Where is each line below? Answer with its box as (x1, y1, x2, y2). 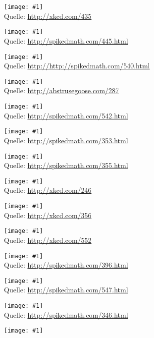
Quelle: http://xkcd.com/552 (4, 234, 92, 245)
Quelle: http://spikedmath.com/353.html (4, 135, 128, 145)
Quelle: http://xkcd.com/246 (4, 185, 92, 195)
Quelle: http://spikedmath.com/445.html (4, 35, 128, 46)
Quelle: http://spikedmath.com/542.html (4, 110, 128, 120)
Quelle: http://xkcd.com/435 (4, 10, 92, 21)
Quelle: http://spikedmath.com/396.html (4, 260, 128, 270)
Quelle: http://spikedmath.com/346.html (4, 309, 128, 320)
